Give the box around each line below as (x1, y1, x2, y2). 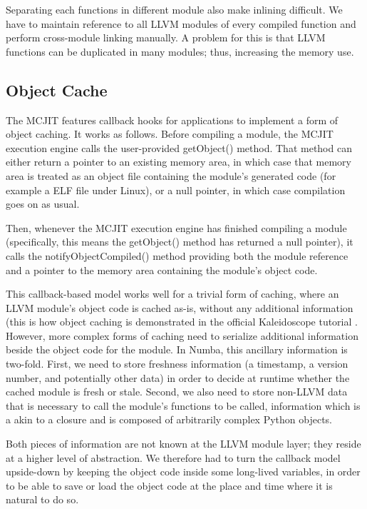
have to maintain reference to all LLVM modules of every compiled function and (6, 16, 356, 31)
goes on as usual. (6, 196, 80, 211)
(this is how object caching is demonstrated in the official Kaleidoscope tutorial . (6, 314, 358, 329)
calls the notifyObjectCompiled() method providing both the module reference (6, 248, 348, 263)
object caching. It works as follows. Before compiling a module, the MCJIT (6, 126, 334, 141)
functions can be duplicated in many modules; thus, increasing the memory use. (6, 44, 354, 59)
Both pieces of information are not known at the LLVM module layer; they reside (6, 436, 361, 451)
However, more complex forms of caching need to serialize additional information (6, 328, 358, 343)
